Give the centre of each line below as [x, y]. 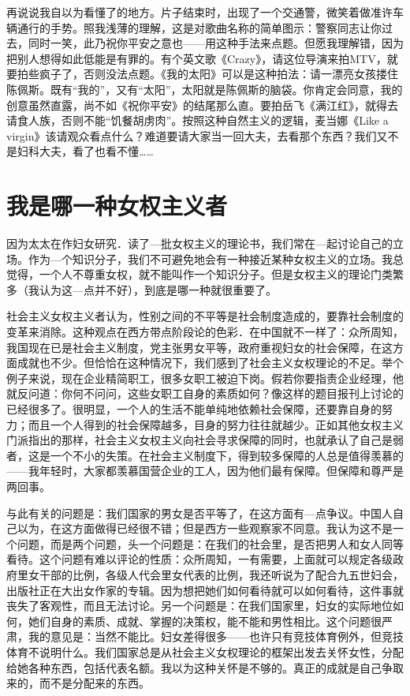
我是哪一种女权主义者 [117, 206]
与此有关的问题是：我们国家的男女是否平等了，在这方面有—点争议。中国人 [199, 513]
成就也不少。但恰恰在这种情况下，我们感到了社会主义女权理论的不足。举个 [210, 363]
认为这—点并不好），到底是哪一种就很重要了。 [158, 289]
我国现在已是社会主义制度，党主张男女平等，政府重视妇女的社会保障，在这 [199, 347]
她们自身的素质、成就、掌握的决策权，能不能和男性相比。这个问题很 [205, 621]
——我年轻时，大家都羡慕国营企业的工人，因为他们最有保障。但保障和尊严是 [205, 471]
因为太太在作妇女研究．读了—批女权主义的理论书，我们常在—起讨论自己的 [199, 243]
